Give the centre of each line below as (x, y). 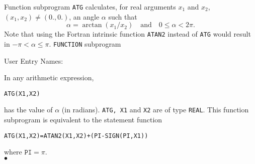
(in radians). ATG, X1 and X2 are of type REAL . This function (155, 110)
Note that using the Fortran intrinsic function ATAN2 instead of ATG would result (127, 34)
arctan (92, 25)
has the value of (28, 110)
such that (123, 16)
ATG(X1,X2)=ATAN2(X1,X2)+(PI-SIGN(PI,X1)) (76, 136)
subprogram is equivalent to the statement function (83, 120)
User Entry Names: (34, 60)
